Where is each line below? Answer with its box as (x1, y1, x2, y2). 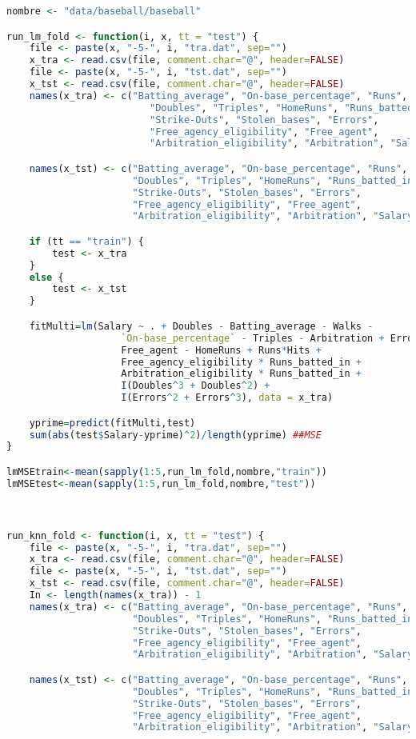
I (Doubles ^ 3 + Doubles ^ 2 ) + (121, 380, 270, 392)
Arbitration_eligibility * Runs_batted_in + (121, 368, 362, 380)
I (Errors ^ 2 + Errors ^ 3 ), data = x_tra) (121, 392, 334, 404)
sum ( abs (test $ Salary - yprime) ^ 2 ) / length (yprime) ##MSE (29, 429, 322, 441)
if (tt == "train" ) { (29, 235, 144, 247)
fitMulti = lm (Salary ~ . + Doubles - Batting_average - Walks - (29, 320, 374, 332)
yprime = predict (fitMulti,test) (29, 417, 196, 429)
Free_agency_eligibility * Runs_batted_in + (121, 356, 362, 368)
